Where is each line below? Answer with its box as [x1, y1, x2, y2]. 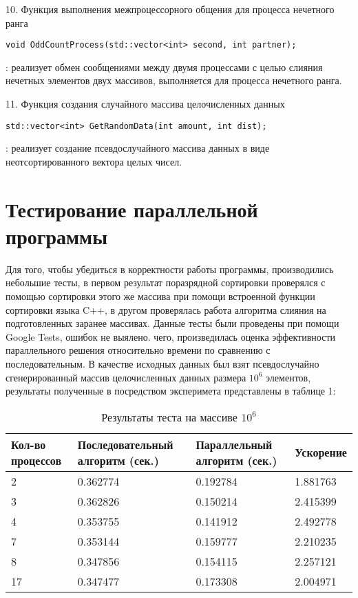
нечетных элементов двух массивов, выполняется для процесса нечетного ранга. [6, 73, 342, 88]
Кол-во [11, 436, 46, 452]
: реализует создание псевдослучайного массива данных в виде [6, 141, 270, 155]
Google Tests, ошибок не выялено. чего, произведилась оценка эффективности [6, 329, 335, 343]
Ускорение [295, 444, 347, 461]
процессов [11, 452, 62, 468]
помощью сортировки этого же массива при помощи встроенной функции [6, 288, 315, 303]
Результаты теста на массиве [101, 408, 238, 425]
